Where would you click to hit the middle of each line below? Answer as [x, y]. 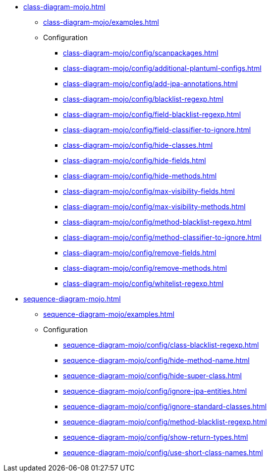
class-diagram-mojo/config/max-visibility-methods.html [154, 207]
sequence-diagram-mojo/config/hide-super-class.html [153, 376]
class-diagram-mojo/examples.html [101, 22]
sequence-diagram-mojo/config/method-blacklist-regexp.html [165, 422]
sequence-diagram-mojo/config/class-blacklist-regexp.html [161, 345]
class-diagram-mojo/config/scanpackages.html [141, 53]
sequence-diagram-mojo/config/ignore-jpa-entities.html [155, 391]
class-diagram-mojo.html [64, 7]
